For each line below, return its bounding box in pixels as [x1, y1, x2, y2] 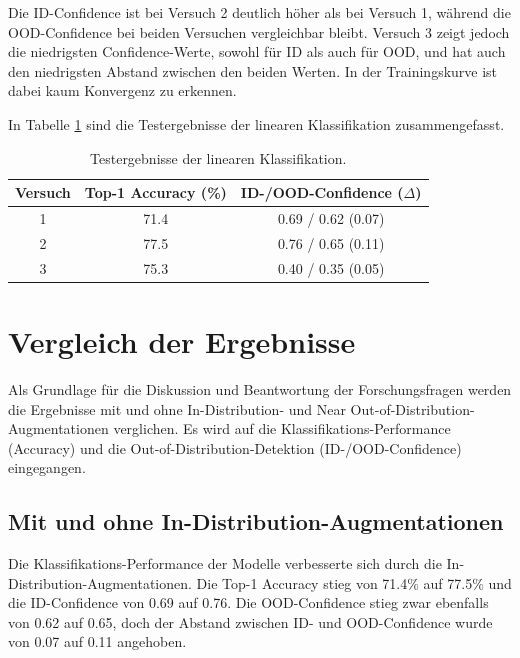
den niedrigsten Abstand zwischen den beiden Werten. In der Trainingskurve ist [8, 60, 498, 81]
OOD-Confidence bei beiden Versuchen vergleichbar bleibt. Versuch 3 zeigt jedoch [8, 21, 510, 42]
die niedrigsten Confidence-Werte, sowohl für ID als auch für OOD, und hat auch [8, 41, 506, 62]
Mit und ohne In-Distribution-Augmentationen [8, 506, 504, 537]
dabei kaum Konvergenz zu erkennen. [8, 80, 237, 101]
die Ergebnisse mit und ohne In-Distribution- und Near [8, 398, 346, 419]
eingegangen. [8, 457, 86, 478]
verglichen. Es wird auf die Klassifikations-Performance [113, 418, 451, 439]
